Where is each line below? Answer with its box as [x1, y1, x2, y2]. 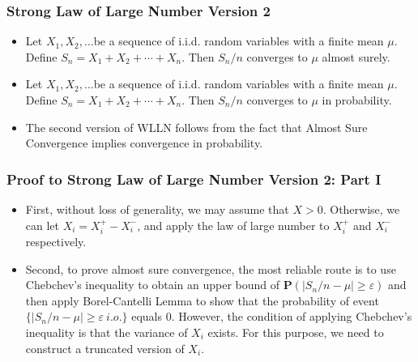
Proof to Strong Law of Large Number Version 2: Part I [6, 168, 382, 189]
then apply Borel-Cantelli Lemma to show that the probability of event [25, 292, 379, 309]
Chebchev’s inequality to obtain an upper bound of [25, 276, 280, 293]
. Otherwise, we [322, 201, 400, 217]
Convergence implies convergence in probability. [25, 134, 263, 151]
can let [25, 216, 60, 233]
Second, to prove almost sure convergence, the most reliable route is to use [25, 260, 396, 277]
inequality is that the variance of [25, 323, 188, 340]
